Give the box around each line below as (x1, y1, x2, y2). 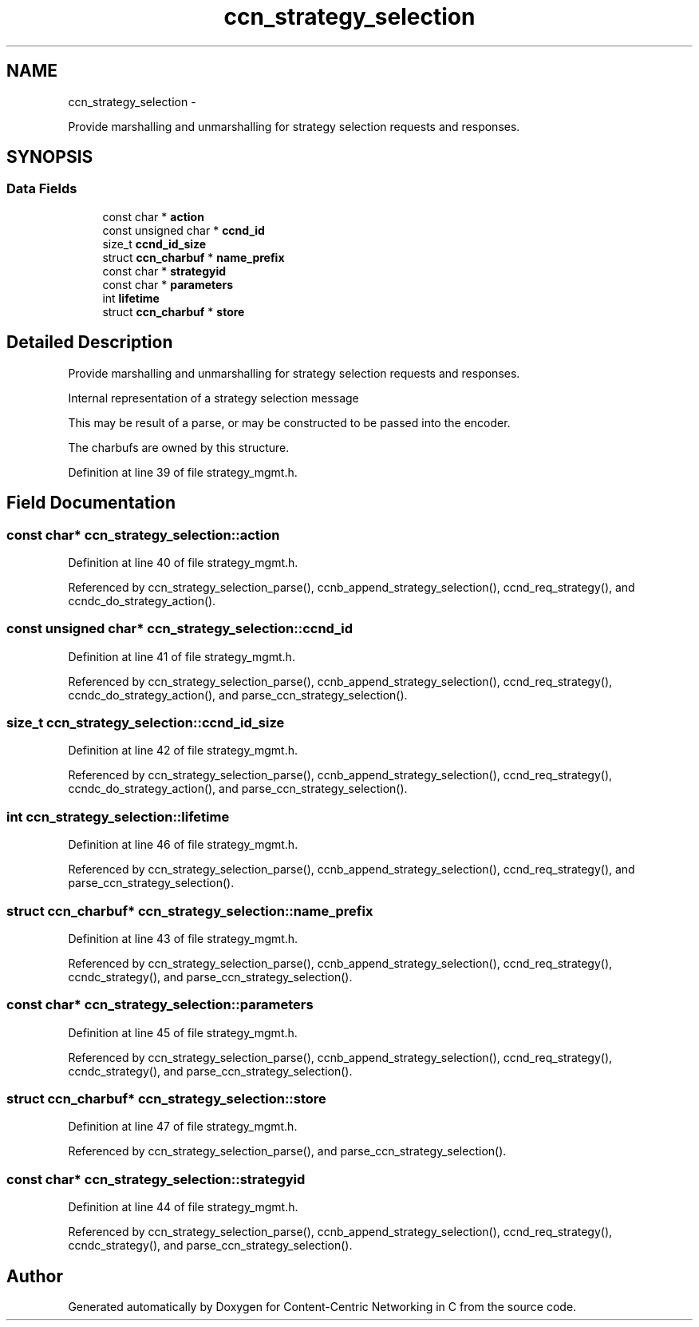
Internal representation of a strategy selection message (68, 390, 359, 405)
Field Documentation (6, 493, 176, 513)
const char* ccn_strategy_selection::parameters (6, 996, 314, 1013)
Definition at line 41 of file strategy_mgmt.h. (68, 649, 295, 663)
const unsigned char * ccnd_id (102, 223, 265, 237)
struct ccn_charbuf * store (102, 304, 245, 319)
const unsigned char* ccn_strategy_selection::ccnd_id (6, 620, 353, 637)
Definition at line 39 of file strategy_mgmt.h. (68, 465, 298, 479)
